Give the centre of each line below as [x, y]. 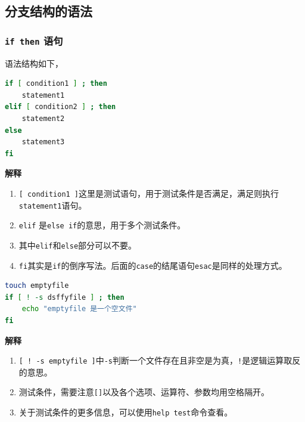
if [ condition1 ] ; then [56, 84]
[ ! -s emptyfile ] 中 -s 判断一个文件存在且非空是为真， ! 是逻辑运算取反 [160, 360]
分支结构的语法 [49, 11]
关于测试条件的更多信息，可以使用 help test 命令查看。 [126, 412]
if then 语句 [34, 40]
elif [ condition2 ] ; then [60, 107]
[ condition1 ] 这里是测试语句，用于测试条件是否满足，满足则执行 [149, 193]
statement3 [43, 142]
